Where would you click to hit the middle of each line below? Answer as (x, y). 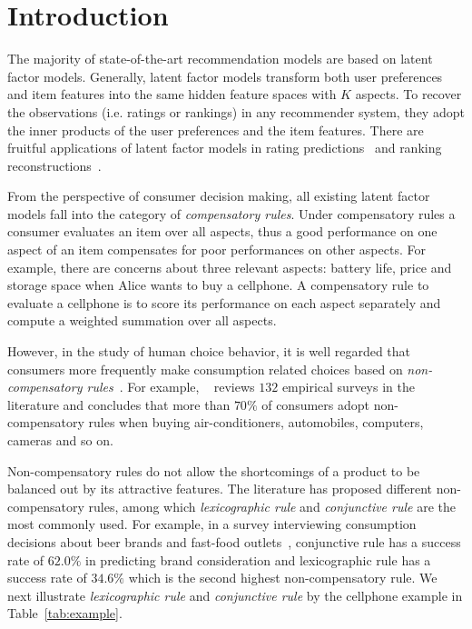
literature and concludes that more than (119, 404)
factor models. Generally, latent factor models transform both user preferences (225, 76)
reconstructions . (54, 165)
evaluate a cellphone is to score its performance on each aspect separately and (224, 302)
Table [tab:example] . (65, 613)
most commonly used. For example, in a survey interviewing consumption (212, 524)
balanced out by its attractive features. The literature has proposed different (220, 489)
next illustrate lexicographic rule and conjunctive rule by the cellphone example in (235, 595)
